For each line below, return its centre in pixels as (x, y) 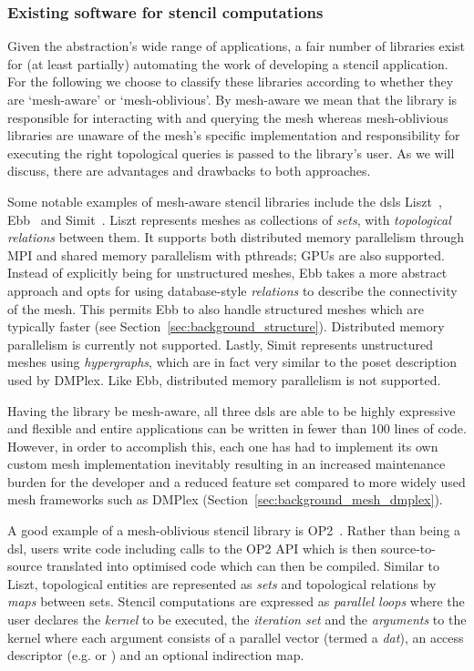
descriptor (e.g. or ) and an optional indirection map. (156, 655)
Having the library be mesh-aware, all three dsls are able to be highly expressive (232, 410)
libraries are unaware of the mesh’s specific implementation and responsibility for (234, 135)
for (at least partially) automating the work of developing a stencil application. (228, 63)
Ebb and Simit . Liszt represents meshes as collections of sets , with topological (229, 219)
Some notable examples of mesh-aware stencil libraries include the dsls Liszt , (225, 201)
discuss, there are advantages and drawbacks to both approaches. (189, 171)
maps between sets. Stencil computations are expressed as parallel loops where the (236, 601)
